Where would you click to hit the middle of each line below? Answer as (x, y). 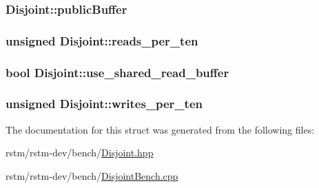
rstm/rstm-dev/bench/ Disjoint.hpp (80, 153)
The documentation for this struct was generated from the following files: (160, 129)
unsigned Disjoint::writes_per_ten (104, 104)
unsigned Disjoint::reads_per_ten (102, 40)
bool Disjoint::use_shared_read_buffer (117, 72)
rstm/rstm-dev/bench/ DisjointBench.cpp (92, 175)
